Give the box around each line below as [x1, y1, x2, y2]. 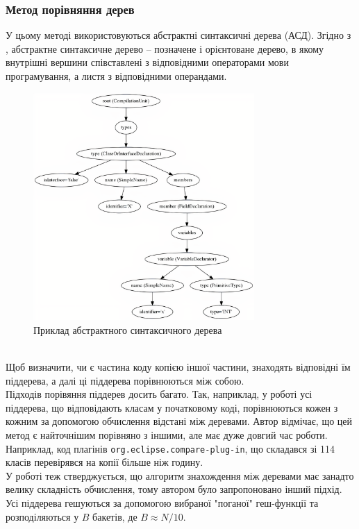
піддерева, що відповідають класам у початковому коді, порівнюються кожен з [6, 400, 338, 414]
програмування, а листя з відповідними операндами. [6, 69, 227, 83]
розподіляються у [6, 509, 79, 523]
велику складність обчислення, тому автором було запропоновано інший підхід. [6, 482, 342, 496]
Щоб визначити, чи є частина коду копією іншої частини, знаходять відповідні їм [6, 359, 351, 373]
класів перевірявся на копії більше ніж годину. [6, 455, 203, 469]
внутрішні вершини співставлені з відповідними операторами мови [6, 55, 289, 69]
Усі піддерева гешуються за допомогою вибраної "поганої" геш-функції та [6, 495, 319, 510]
